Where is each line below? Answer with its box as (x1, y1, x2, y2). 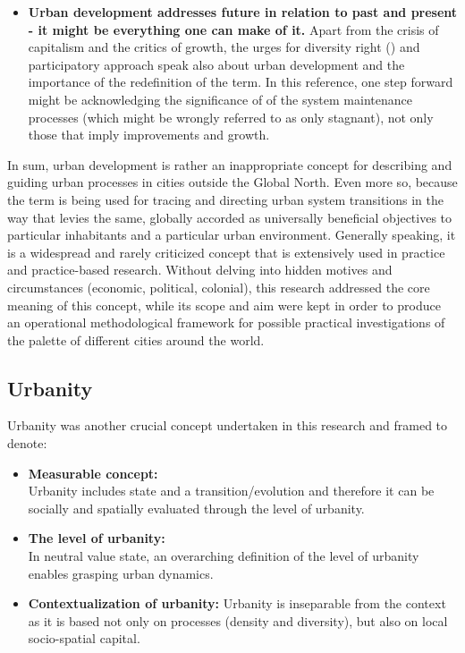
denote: (7, 434, 47, 453)
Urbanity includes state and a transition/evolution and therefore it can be (28, 481, 435, 500)
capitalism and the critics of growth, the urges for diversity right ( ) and (28, 38, 420, 56)
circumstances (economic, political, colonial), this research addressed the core (7, 277, 430, 296)
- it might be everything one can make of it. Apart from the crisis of (28, 20, 439, 38)
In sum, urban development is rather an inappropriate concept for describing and (7, 155, 452, 174)
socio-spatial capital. (28, 629, 140, 648)
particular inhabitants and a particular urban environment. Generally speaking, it (7, 225, 456, 244)
